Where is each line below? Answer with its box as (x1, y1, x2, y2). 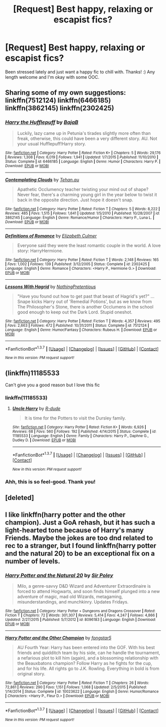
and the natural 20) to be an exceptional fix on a (5, 549, 155, 557)
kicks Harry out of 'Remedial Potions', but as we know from (31, 299, 152, 304)
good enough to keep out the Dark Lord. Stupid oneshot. (17, 309, 132, 315)
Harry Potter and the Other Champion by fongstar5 (5, 635, 112, 641)
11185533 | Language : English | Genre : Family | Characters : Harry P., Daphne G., (12, 433, 149, 438)
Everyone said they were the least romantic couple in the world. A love (17, 242, 161, 248)
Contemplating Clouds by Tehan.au (5, 177, 80, 182)
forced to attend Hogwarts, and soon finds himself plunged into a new (17, 589, 160, 595)
